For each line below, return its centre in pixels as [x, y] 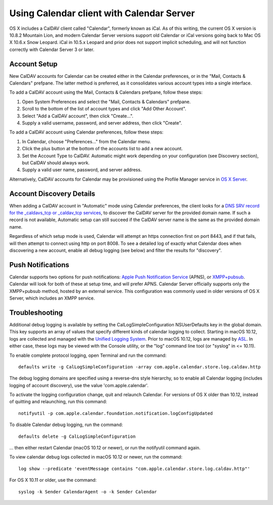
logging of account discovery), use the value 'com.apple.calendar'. [79, 385]
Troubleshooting [36, 312]
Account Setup [33, 64]
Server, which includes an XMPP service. [52, 298]
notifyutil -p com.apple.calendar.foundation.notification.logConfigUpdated [116, 413]
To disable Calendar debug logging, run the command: [66, 425]
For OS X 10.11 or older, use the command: [53, 480]
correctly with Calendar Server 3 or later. [52, 49]
